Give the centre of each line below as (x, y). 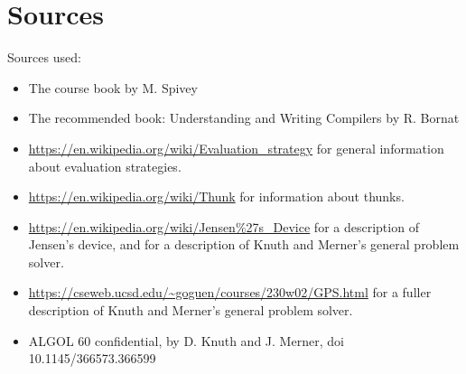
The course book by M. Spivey (113, 87)
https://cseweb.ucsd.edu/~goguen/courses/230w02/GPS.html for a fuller (230, 292)
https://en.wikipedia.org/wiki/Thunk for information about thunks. (216, 196)
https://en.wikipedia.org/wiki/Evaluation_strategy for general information (236, 148)
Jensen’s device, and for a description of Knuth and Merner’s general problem (244, 244)
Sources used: (44, 57)
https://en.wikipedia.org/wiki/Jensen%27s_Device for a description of (224, 226)
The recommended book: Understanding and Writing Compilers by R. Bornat (244, 118)
